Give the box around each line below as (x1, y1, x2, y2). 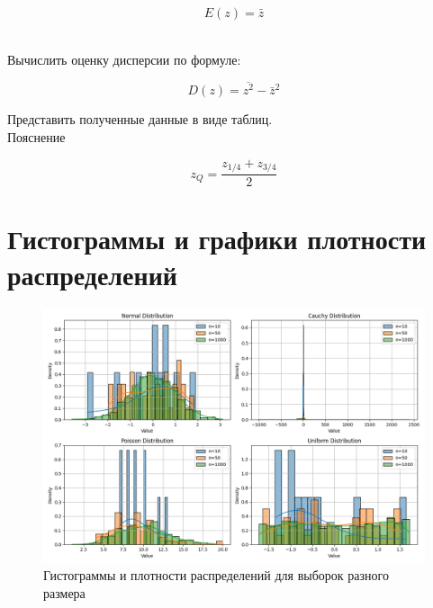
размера (43, 584, 86, 603)
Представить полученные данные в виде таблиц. (7, 110, 273, 129)
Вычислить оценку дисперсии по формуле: (7, 49, 241, 68)
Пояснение (7, 128, 66, 147)
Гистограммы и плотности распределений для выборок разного (43, 566, 389, 585)
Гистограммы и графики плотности (7, 220, 427, 257)
